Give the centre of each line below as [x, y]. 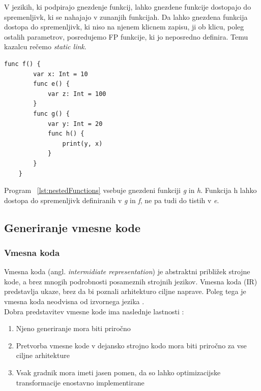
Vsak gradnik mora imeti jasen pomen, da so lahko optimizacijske [118, 372]
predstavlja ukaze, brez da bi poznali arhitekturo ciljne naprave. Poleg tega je [125, 291]
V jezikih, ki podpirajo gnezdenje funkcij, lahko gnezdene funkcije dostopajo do [128, 7]
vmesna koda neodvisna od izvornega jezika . [74, 301]
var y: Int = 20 [75, 124]
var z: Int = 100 [77, 94]
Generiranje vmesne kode [72, 227]
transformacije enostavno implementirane [80, 382]
